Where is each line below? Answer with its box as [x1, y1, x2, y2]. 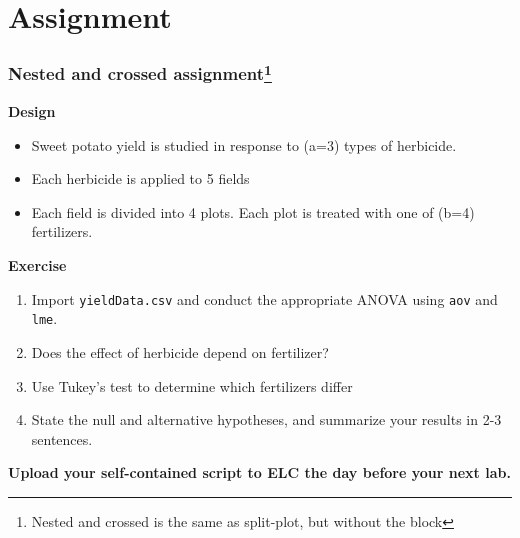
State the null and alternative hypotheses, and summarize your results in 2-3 [31, 409, 502, 430]
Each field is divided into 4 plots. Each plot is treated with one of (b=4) [31, 201, 475, 222]
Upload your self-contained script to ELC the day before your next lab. [8, 462, 511, 483]
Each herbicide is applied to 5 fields [31, 168, 250, 189]
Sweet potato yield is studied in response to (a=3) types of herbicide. [31, 134, 457, 155]
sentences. [31, 428, 93, 449]
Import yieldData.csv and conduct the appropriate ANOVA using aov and [31, 288, 498, 309]
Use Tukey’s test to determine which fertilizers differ [31, 375, 353, 396]
